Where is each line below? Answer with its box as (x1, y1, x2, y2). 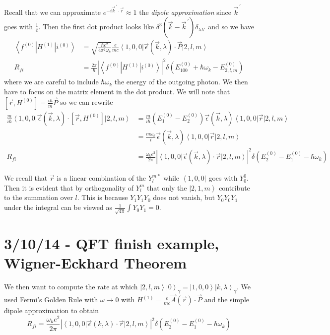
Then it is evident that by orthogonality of (4, 182, 134, 193)
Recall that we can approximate (4, 6, 101, 17)
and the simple (204, 294, 250, 305)
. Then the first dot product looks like (38, 21, 154, 32)
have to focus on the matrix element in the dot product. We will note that (4, 86, 230, 96)
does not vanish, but (153, 192, 215, 202)
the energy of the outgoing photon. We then (114, 76, 248, 87)
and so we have (208, 21, 254, 32)
